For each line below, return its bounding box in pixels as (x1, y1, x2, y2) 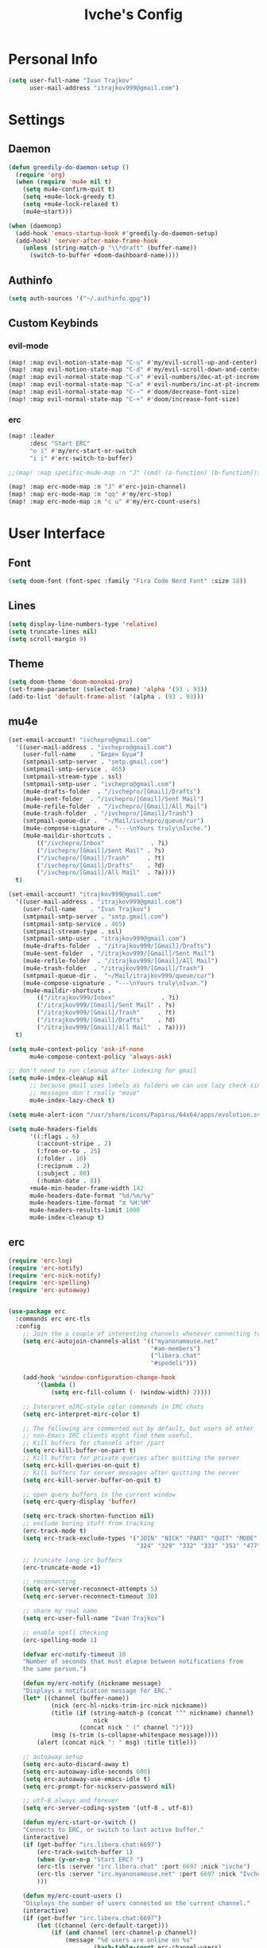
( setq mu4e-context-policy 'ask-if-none (8, 1045, 145, 1053)
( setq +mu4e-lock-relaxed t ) (22, 200, 119, 208)
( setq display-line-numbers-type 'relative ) (8, 620, 158, 628)
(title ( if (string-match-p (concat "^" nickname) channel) (50, 1709, 254, 1717)
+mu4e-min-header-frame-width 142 (29, 1184, 145, 1192)
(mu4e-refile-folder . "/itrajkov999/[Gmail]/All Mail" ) (22, 957, 219, 965)
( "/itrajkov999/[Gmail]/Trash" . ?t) (37, 1009, 176, 1017)
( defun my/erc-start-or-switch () (22, 1819, 137, 1826)
